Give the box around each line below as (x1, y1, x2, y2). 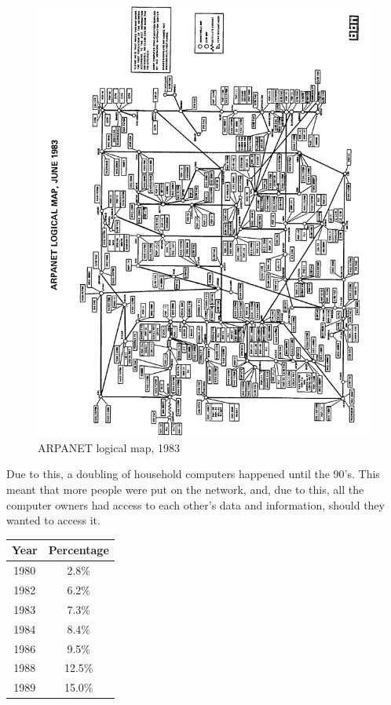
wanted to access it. (6, 512, 100, 528)
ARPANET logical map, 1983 (38, 439, 181, 455)
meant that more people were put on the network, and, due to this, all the (6, 481, 364, 498)
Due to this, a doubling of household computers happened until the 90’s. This (6, 466, 380, 482)
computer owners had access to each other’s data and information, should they (6, 496, 385, 513)
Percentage (48, 542, 109, 558)
